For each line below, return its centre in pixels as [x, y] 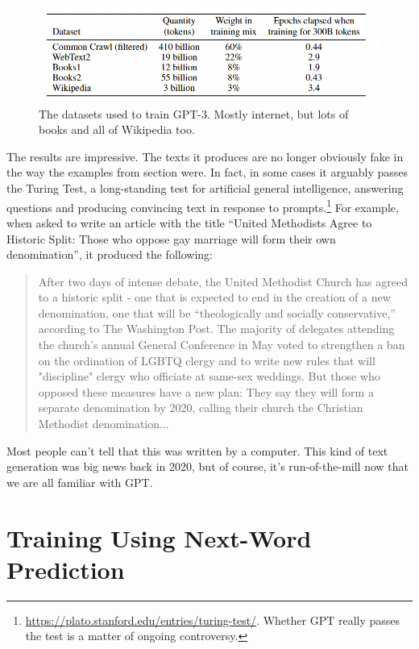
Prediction [66, 569]
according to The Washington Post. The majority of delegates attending [216, 329]
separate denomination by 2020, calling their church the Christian [201, 408]
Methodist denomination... [104, 424]
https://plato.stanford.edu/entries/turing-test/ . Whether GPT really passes [213, 620]
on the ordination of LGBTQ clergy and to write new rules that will [207, 360]
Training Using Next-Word [159, 537]
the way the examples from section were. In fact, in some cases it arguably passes [207, 172]
